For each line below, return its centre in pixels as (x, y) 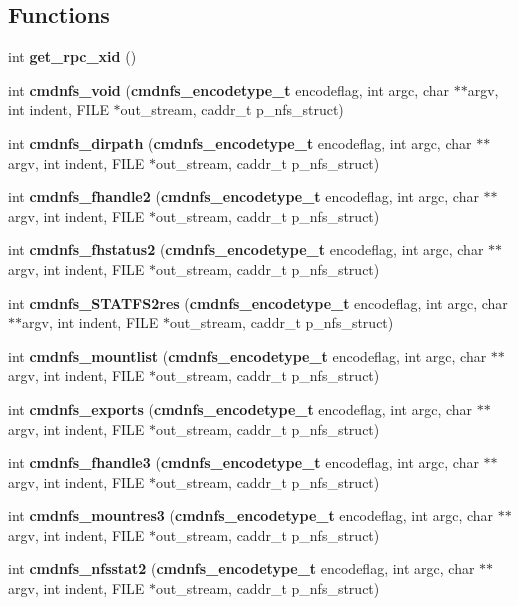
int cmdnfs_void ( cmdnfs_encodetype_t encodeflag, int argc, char (228, 89)
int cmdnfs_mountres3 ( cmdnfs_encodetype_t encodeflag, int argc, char (251, 515)
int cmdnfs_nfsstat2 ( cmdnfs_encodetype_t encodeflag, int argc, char (241, 568)
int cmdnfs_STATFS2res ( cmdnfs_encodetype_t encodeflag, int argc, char (258, 302)
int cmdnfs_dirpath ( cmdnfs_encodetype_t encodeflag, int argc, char (240, 142)
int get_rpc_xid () (72, 56)
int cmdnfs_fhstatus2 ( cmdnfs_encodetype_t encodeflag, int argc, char (246, 249)
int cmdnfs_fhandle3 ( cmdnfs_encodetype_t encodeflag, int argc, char (243, 462)
